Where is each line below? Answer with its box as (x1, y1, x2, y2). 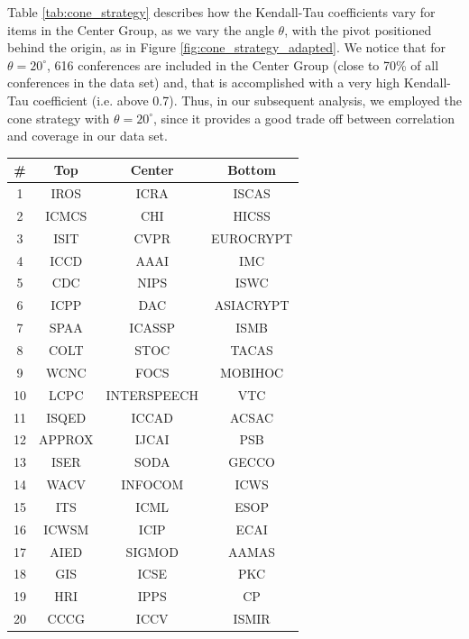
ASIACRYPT (214, 296, 290, 315)
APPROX (39, 430, 94, 449)
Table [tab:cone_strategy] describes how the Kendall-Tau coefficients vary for (7, 3, 436, 21)
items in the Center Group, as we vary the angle (7, 20, 274, 39)
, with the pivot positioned (284, 20, 432, 39)
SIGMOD (125, 542, 179, 561)
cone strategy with (7, 108, 110, 127)
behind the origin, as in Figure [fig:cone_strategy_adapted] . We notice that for (7, 38, 446, 57)
